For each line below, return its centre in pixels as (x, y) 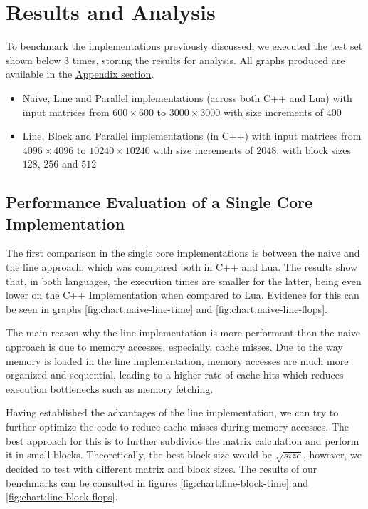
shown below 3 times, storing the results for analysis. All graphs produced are (175, 60)
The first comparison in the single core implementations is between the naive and (183, 253)
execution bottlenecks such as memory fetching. (110, 388)
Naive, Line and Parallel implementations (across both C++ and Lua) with (187, 97)
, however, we (332, 454)
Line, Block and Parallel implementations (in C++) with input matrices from (192, 136)
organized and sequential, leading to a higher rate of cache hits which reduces (175, 375)
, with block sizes (314, 149)
